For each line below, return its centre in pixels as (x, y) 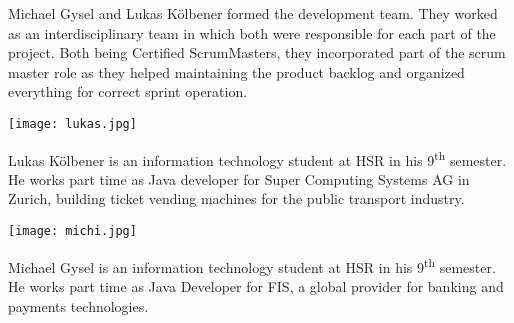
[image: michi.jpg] (72, 231)
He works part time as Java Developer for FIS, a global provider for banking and (256, 285)
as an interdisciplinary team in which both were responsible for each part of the (252, 32)
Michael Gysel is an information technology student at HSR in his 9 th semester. (252, 265)
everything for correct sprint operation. (128, 91)
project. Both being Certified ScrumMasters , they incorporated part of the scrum (257, 52)
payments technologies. (78, 305)
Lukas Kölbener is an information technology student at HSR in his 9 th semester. (257, 158)
